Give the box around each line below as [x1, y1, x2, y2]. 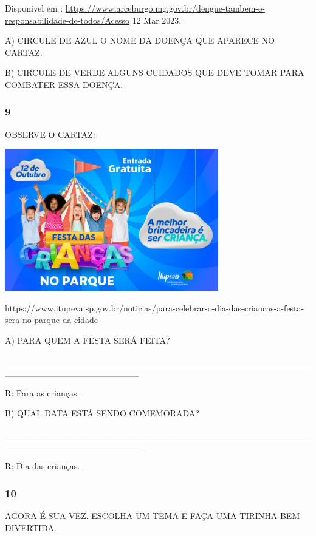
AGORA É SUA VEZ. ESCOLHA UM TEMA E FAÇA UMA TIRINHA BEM [5, 509, 300, 521]
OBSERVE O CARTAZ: [5, 127, 95, 140]
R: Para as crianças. [5, 386, 80, 399]
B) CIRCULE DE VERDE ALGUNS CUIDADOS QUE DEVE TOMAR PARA [5, 66, 304, 79]
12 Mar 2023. [132, 13, 182, 26]
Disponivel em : [5, 2, 63, 14]
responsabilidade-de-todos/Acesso [5, 13, 129, 26]
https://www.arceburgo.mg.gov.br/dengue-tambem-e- [65, 2, 265, 14]
